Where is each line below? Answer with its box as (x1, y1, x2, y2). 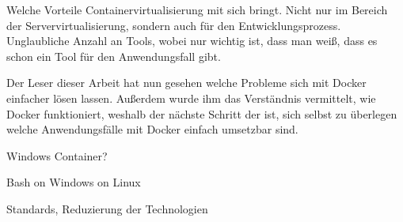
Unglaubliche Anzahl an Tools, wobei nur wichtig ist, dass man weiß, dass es (6, 32, 378, 49)
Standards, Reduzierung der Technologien (6, 200, 208, 216)
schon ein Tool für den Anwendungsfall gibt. (6, 47, 221, 64)
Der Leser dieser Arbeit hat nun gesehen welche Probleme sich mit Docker (6, 74, 367, 91)
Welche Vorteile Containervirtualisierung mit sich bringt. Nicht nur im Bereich (6, 2, 388, 17)
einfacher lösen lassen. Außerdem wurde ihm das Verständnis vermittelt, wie (6, 89, 376, 106)
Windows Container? (6, 147, 108, 164)
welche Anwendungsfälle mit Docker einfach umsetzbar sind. (6, 121, 298, 137)
